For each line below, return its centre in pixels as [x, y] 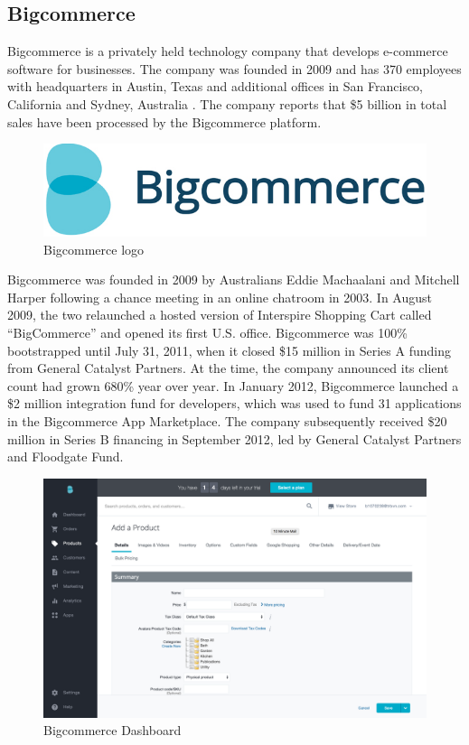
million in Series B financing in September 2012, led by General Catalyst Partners [234, 438]
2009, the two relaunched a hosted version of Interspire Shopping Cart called [220, 315]
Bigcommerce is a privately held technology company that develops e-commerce [228, 51]
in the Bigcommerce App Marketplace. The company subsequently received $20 [227, 420]
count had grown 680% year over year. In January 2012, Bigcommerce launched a [233, 385]
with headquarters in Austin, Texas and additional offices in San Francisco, [216, 86]
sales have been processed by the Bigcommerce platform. [164, 121]
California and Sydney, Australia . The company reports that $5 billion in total [227, 103]
